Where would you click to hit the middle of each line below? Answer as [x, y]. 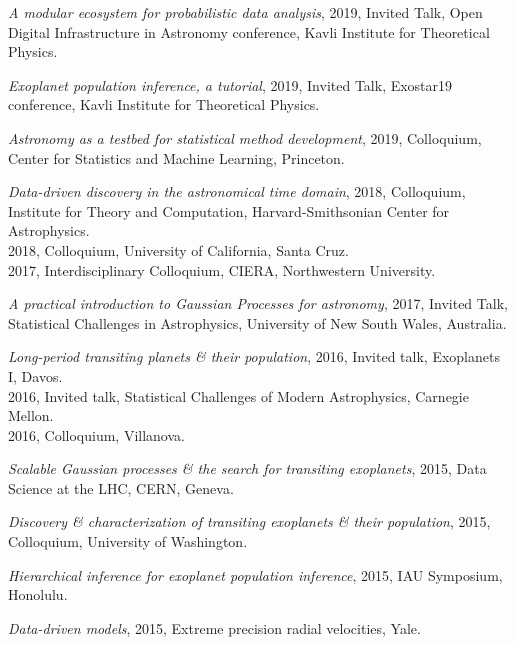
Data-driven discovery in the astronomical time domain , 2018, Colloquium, [237, 191]
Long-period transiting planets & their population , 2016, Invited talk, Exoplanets [254, 356]
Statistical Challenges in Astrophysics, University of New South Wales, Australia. [257, 322]
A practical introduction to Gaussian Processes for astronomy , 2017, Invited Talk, [258, 303]
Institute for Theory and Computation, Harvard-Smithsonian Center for [229, 210]
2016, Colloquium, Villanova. [96, 434]
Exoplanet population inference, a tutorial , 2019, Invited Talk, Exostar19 [230, 84]
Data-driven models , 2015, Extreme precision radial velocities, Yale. [214, 627]
